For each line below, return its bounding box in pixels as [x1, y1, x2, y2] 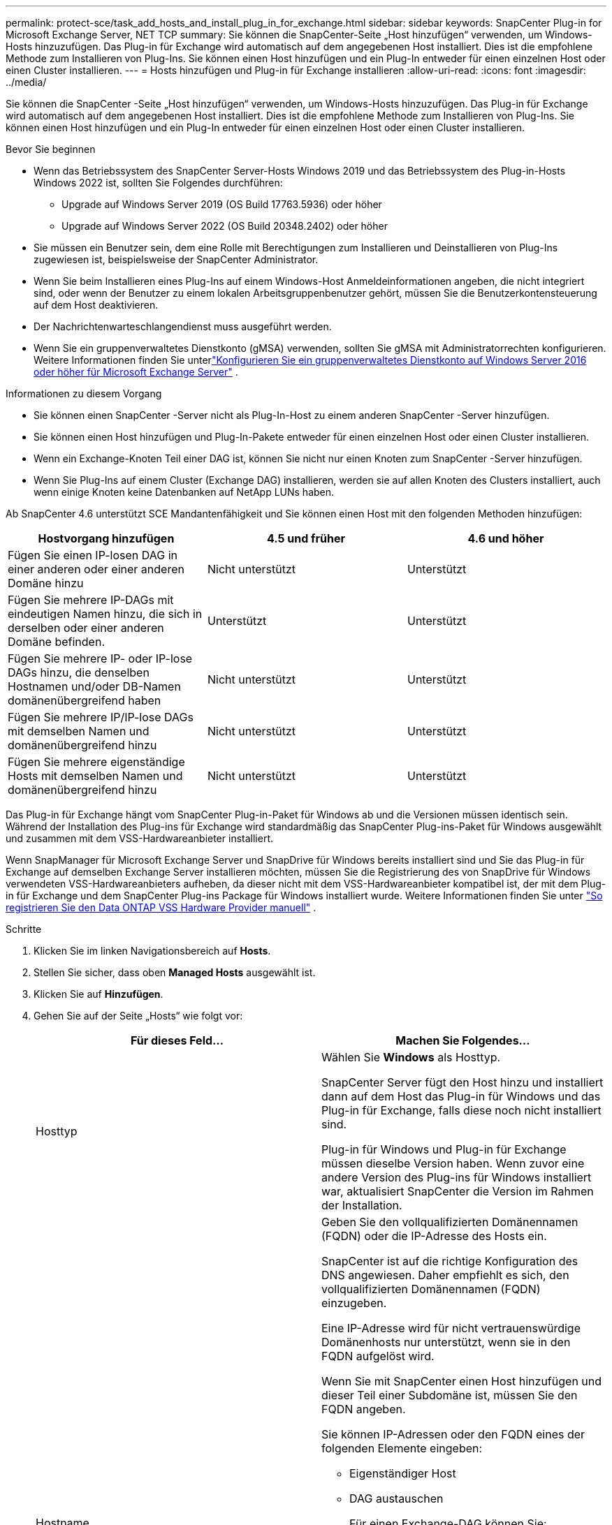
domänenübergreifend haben [8, 693, 161, 707]
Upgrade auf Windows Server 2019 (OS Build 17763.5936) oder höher [61, 198, 382, 210]
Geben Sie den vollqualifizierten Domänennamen [321, 1215, 578, 1229]
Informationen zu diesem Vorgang [6, 388, 162, 399]
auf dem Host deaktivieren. [34, 299, 159, 311]
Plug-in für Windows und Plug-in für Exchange [321, 1142, 567, 1156]
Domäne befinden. [8, 635, 105, 649]
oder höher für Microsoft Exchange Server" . [34, 366, 238, 378]
